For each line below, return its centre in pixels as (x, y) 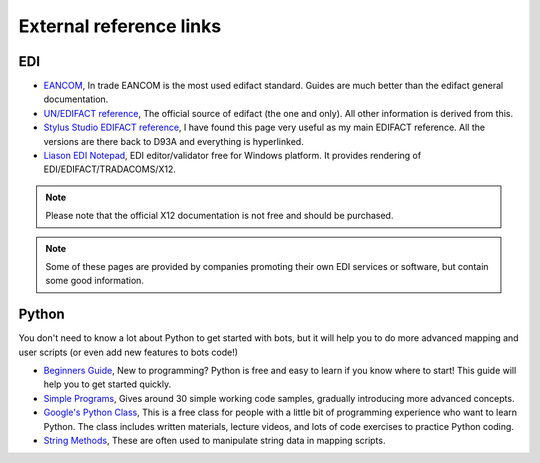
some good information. (95, 281)
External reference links (120, 26)
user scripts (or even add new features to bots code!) (128, 352)
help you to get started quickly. (107, 384)
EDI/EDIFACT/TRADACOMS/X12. (110, 169)
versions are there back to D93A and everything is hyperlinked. (173, 141)
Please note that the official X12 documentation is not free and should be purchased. (219, 216)
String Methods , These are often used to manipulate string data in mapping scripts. (214, 440)
